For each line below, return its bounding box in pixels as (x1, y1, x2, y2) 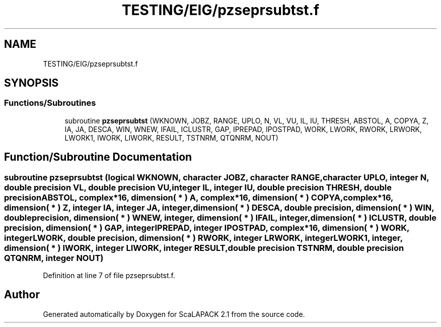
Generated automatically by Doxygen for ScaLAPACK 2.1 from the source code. (43, 309, 305, 318)
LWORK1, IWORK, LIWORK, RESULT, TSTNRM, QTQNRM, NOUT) (64, 133, 278, 142)
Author (4, 288, 40, 301)
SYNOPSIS (4, 77, 59, 90)
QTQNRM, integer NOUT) (4, 252, 104, 263)
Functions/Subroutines (4, 98, 96, 108)
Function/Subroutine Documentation (4, 151, 192, 164)
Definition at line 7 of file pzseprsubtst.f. (43, 271, 176, 280)
